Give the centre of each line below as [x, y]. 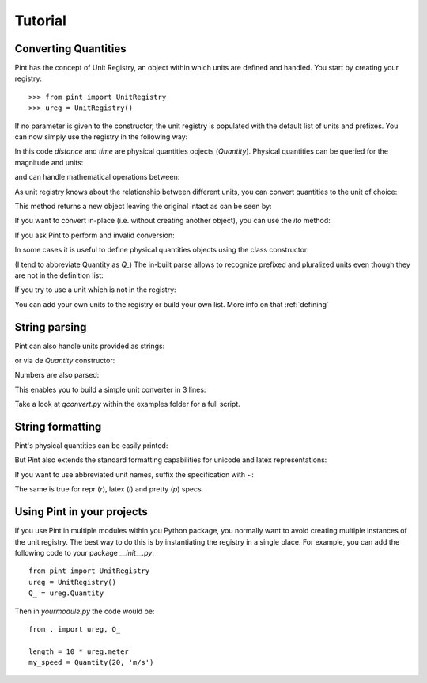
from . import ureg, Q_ [75, 629]
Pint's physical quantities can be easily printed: [91, 446]
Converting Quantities [70, 49]
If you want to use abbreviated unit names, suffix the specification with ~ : [134, 474]
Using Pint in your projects [81, 512]
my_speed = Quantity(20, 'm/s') [91, 662]
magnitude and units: [49, 162]
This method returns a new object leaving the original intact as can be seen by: [143, 206]
